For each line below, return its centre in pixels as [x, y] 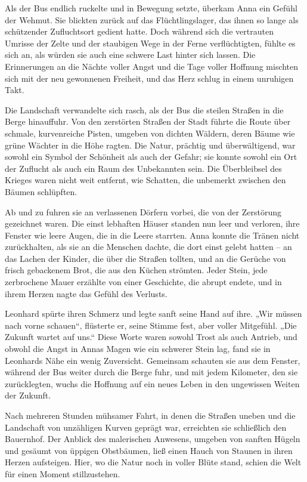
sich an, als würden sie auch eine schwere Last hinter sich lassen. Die [130, 55]
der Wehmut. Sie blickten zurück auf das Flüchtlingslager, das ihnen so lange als [152, 19]
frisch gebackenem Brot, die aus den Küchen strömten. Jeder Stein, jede [136, 270]
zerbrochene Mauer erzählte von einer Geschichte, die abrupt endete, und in [143, 282]
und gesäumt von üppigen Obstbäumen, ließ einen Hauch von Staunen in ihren [149, 450]
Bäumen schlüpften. [41, 191]
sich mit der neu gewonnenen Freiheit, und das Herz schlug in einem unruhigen [149, 78]
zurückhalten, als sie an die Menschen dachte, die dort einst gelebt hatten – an [148, 247]
